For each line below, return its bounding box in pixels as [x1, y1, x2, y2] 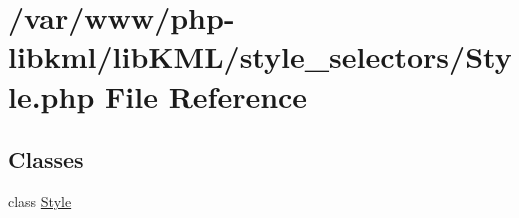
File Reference [105, 75, 308, 116]
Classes [8, 144, 84, 175]
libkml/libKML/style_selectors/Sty [8, 36, 512, 77]
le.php [8, 75, 95, 116]
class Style [8, 190, 72, 211]
